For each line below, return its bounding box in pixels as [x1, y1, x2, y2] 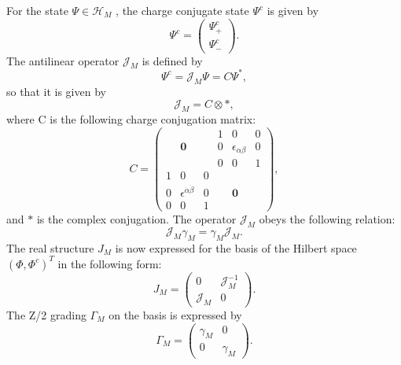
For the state [6, 2, 68, 18]
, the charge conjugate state [116, 2, 249, 18]
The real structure [6, 239, 94, 256]
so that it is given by [6, 83, 106, 99]
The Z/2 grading [6, 306, 86, 323]
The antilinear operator [6, 52, 120, 68]
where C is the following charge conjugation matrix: [6, 111, 256, 127]
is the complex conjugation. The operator [36, 211, 237, 227]
